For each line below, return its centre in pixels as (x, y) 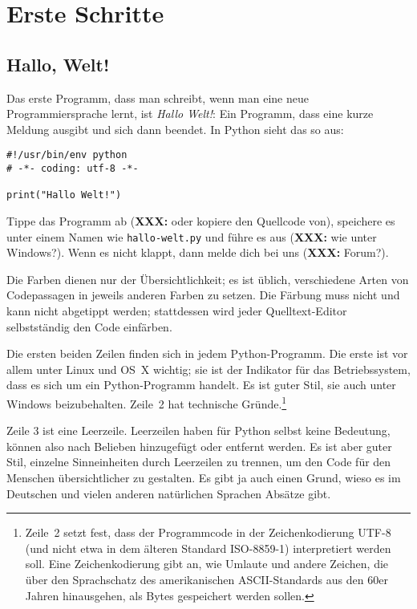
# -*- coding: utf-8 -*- (73, 169)
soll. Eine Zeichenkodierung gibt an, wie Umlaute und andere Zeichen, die (207, 564)
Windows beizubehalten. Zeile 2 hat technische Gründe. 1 (147, 402)
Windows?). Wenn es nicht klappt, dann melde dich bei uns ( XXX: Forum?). (198, 252)
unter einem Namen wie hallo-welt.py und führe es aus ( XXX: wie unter (192, 236)
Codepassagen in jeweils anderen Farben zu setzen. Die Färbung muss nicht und (203, 295)
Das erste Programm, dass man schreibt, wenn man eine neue (158, 97)
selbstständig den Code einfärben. (89, 326)
